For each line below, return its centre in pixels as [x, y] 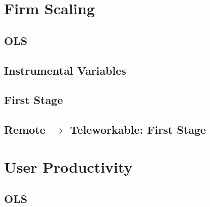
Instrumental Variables [65, 70]
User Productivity [68, 166]
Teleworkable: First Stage [138, 130]
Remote [25, 130]
